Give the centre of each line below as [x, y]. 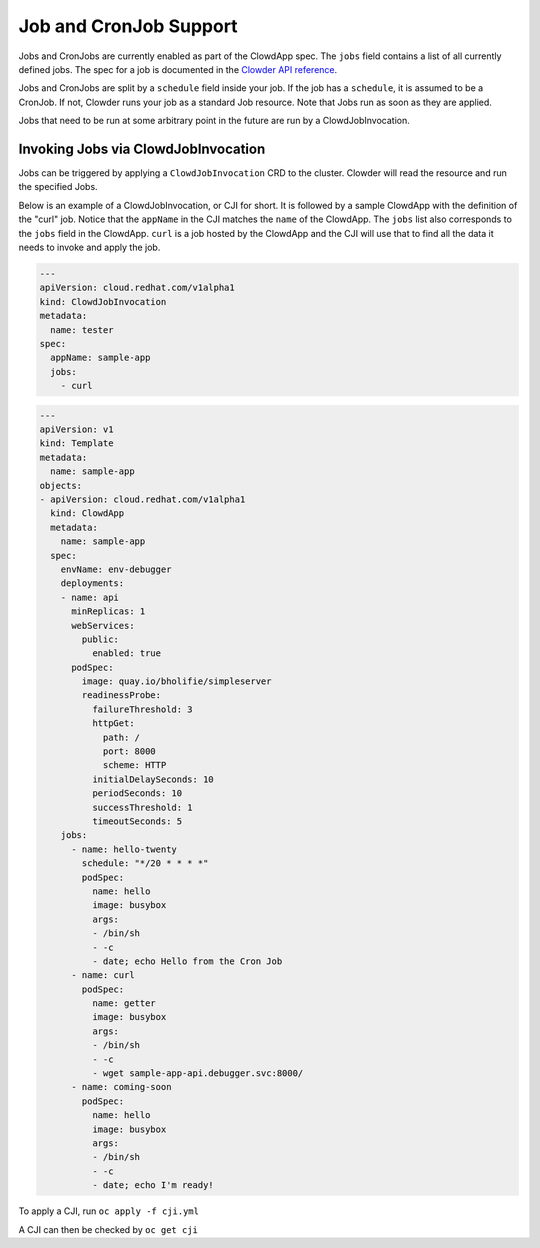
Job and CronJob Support [128, 26]
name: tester [82, 329]
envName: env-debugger [116, 569]
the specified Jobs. [58, 187]
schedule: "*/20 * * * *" [145, 863]
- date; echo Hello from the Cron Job [187, 961]
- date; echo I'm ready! [152, 1185]
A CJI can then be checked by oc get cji [108, 1229]
